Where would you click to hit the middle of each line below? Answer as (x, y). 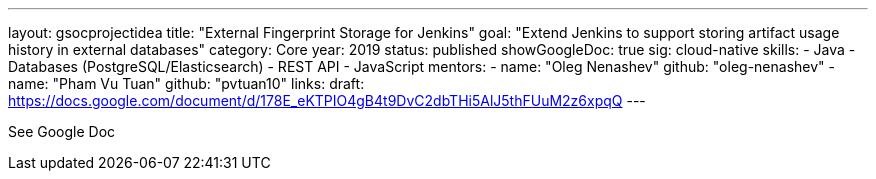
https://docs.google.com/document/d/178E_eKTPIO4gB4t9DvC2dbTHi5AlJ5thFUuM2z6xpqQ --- (327, 100)
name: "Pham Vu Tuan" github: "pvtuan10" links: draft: (186, 83)
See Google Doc (62, 131)
